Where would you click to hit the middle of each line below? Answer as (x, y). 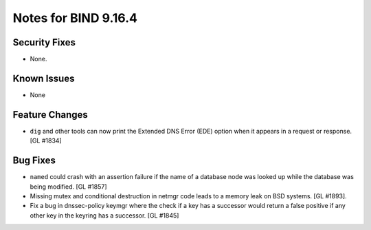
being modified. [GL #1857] (68, 187)
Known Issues (44, 78)
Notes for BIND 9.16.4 (75, 18)
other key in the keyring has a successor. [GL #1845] (104, 215)
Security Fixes (44, 42)
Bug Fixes (34, 161)
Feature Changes (50, 115)
